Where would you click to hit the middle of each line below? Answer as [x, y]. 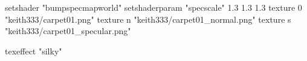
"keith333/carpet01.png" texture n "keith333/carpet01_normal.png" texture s [148, 19]
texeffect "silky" [34, 51]
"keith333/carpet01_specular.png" [68, 31]
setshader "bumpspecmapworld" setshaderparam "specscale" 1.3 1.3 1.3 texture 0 [153, 7]
